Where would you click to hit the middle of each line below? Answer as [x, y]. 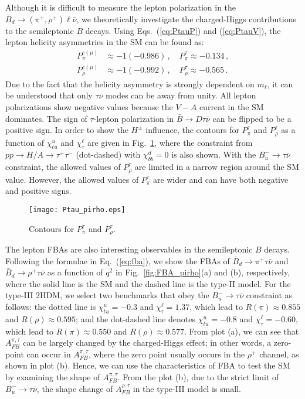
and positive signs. [38, 191]
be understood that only [49, 95]
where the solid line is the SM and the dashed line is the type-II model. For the [148, 283]
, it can [280, 83]
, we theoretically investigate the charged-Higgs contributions [186, 18]
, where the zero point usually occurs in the [167, 354]
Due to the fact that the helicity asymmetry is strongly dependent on [130, 83]
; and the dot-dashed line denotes [136, 318]
